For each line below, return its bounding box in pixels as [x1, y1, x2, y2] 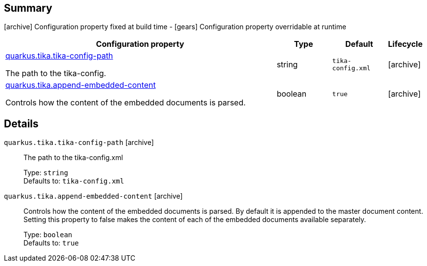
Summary [4, 2, 52, 14]
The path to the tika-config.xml [23, 153, 123, 162]
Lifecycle [388, 39, 423, 49]
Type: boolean [23, 230, 72, 239]
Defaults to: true [23, 239, 79, 247]
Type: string [23, 168, 68, 177]
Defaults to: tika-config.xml [23, 177, 124, 185]
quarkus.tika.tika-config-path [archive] [4, 138, 154, 147]
